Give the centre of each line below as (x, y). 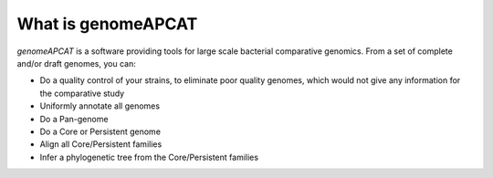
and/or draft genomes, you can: (76, 63)
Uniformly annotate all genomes (100, 106)
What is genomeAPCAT (107, 24)
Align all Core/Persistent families (101, 144)
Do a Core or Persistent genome (100, 131)
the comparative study (82, 93)
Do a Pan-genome (74, 119)
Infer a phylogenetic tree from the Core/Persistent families (149, 157)
